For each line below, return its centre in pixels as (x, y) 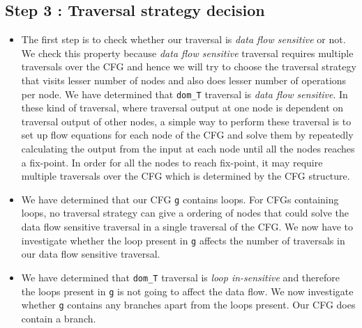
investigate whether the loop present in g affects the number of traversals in (183, 240)
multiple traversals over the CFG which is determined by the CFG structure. (186, 176)
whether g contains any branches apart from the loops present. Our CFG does (188, 305)
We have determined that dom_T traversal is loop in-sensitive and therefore (180, 277)
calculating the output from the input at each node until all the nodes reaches (188, 149)
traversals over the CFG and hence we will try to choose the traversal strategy (189, 67)
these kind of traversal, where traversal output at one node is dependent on (182, 108)
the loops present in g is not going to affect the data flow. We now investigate (187, 291)
